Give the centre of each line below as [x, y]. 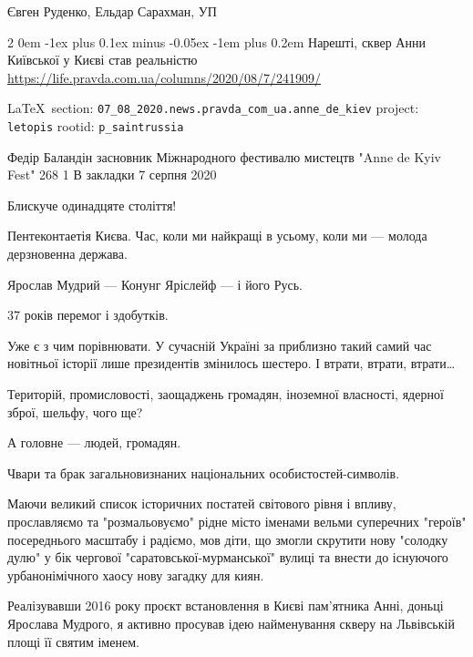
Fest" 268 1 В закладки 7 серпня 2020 [112, 175]
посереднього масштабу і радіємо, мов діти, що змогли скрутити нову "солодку [228, 539]
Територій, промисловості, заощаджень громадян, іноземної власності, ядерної [226, 394]
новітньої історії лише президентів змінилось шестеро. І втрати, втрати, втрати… [231, 363]
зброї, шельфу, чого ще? [75, 411]
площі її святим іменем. [73, 641]
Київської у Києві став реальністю [103, 60]
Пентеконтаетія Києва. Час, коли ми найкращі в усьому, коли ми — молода [217, 236]
